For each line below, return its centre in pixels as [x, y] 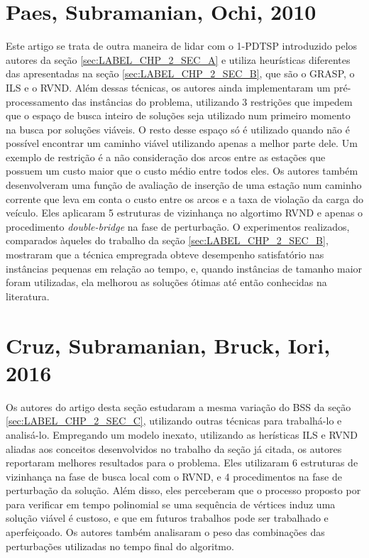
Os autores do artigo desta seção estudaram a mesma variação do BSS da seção [178, 406]
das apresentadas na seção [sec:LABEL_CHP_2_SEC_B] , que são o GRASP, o [180, 73]
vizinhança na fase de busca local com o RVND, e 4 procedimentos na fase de [174, 476]
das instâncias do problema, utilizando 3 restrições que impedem [212, 101]
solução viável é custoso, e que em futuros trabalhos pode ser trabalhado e [167, 518]
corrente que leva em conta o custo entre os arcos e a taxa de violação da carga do [184, 198]
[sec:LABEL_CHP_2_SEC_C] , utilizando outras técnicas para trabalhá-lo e [174, 421]
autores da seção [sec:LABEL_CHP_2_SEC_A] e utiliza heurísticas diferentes [178, 59]
